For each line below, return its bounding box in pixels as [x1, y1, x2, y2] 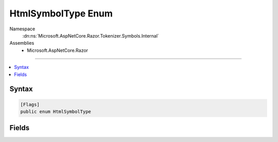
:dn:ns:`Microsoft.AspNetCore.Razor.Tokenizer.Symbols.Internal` [22, 32, 159, 39]
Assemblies [9, 40, 34, 46]
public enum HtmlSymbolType [20, 109, 91, 114]
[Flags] [20, 101, 40, 108]
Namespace [9, 26, 36, 32]
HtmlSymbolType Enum [9, 8, 113, 19]
